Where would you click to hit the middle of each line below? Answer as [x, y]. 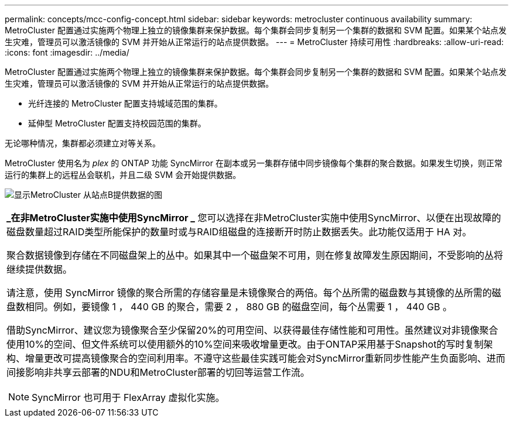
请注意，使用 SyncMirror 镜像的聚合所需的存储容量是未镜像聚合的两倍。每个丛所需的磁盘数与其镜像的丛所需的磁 [254, 293]
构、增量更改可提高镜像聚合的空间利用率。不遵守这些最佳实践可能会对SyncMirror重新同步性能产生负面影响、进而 [256, 358]
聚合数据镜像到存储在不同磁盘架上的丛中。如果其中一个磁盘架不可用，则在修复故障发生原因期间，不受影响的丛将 [255, 255]
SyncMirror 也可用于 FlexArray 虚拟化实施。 [128, 397]
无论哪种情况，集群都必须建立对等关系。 [83, 143]
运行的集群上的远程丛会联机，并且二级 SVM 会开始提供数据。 [123, 175]
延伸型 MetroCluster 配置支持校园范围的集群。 [117, 123]
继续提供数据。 [40, 269]
